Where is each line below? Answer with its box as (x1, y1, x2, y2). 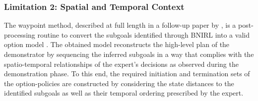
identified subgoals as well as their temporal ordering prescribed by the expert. (4, 88, 244, 98)
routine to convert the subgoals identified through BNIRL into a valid (37, 29, 250, 40)
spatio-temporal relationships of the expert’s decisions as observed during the (4, 58, 239, 69)
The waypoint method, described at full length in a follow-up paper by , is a (4, 20, 236, 30)
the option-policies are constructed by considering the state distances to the (4, 78, 234, 88)
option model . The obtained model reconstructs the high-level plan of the (4, 39, 230, 50)
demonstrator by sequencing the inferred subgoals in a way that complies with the (4, 49, 254, 59)
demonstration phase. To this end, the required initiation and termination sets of (4, 68, 250, 79)
